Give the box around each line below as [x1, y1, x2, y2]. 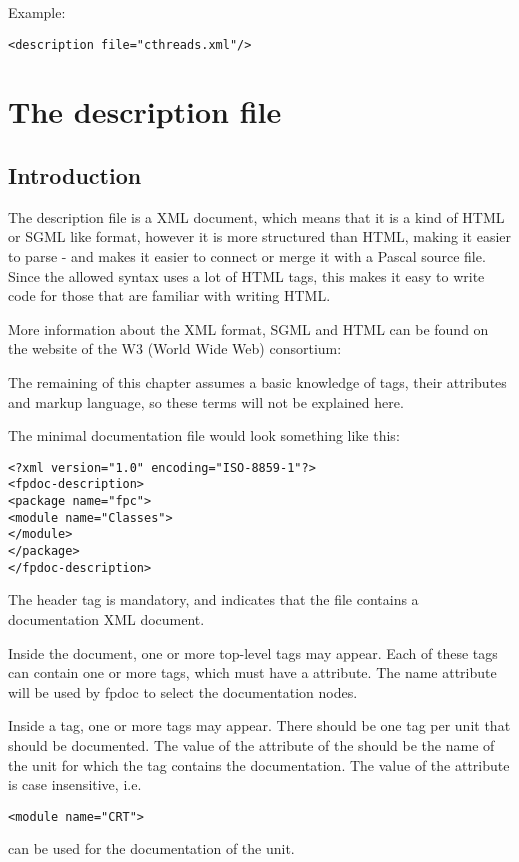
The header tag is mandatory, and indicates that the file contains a [8, 589, 419, 610]
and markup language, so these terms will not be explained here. [8, 391, 404, 412]
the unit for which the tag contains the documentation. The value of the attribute [8, 754, 510, 775]
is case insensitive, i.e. [8, 774, 142, 795]
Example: [8, 2, 66, 22]
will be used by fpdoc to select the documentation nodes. [8, 681, 358, 702]
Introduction [8, 160, 142, 191]
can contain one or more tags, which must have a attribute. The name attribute [8, 662, 497, 683]
